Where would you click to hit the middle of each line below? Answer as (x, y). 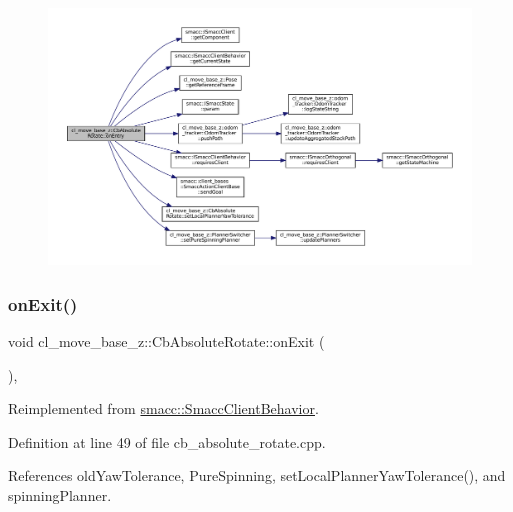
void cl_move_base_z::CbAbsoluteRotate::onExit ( (166, 340)
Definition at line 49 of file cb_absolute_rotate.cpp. (167, 441)
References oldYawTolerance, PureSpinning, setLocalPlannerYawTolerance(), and (257, 475)
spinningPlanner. (60, 494)
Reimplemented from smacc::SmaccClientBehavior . (163, 408)
